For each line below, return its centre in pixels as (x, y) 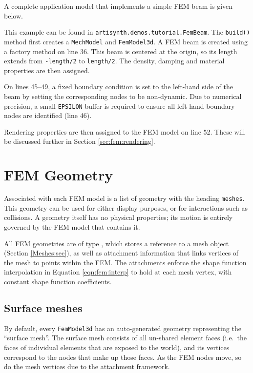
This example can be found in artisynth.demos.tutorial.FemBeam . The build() (127, 32)
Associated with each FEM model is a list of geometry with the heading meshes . (124, 198)
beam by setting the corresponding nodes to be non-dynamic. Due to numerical (123, 96)
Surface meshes (43, 307)
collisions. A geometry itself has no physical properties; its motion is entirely (118, 217)
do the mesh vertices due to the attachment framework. (87, 366)
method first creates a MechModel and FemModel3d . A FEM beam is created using (126, 41)
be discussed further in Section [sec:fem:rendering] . (80, 141)
